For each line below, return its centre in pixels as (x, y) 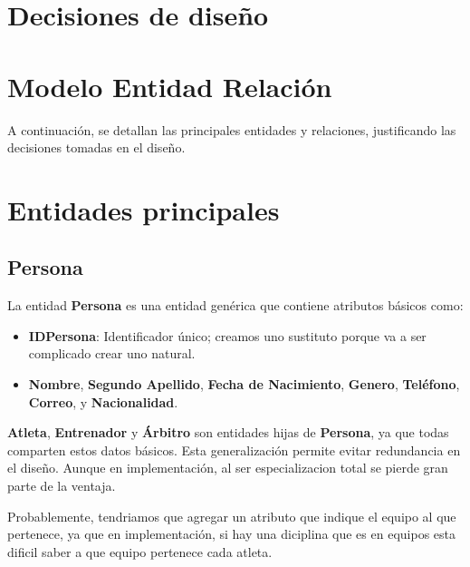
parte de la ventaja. (62, 486)
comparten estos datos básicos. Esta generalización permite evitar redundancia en (234, 450)
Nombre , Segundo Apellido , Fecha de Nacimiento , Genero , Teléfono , (244, 384)
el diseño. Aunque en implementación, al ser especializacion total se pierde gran (228, 468)
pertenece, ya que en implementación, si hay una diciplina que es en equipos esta (231, 534)
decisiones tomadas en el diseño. (96, 147)
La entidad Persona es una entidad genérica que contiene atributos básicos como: (235, 305)
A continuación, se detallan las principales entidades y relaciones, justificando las (232, 129)
